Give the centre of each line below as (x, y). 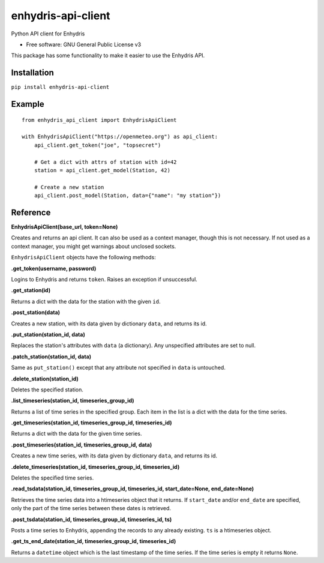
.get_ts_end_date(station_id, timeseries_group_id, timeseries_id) (94, 541)
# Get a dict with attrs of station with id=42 (105, 162)
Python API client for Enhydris (48, 34)
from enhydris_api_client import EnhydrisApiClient (99, 120)
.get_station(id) (31, 291)
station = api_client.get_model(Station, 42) (102, 170)
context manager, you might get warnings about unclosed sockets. (94, 246)
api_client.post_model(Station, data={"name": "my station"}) (127, 196)
